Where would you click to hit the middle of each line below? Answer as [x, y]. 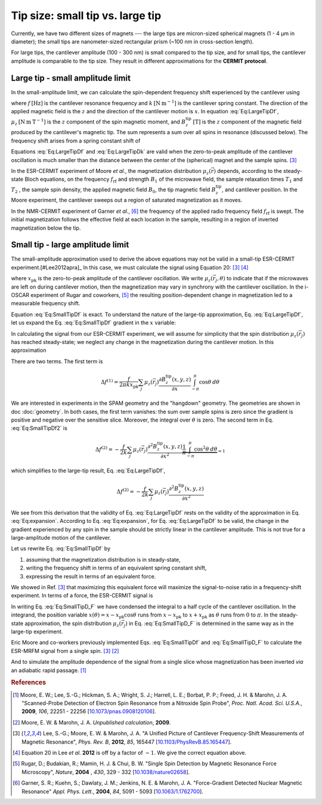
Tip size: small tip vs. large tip [86, 16]
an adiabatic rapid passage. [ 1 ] [49, 670]
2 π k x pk [129, 385]
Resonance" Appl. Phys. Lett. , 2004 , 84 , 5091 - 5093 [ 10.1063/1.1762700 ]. [113, 791]
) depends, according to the [248, 171]
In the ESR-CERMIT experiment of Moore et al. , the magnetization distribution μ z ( [111, 171]
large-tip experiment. [37, 631]
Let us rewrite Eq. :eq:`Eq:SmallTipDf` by [61, 549]
